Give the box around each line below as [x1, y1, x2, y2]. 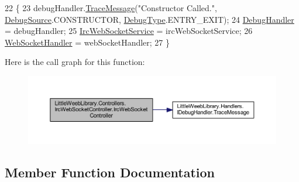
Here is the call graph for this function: [5, 56, 145, 68]
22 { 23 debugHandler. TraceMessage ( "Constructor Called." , [5, 2, 217, 13]
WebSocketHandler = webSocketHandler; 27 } [5, 36, 170, 48]
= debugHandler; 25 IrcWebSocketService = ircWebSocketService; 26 [5, 25, 253, 37]
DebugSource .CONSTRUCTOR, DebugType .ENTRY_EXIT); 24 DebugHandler [5, 13, 294, 25]
